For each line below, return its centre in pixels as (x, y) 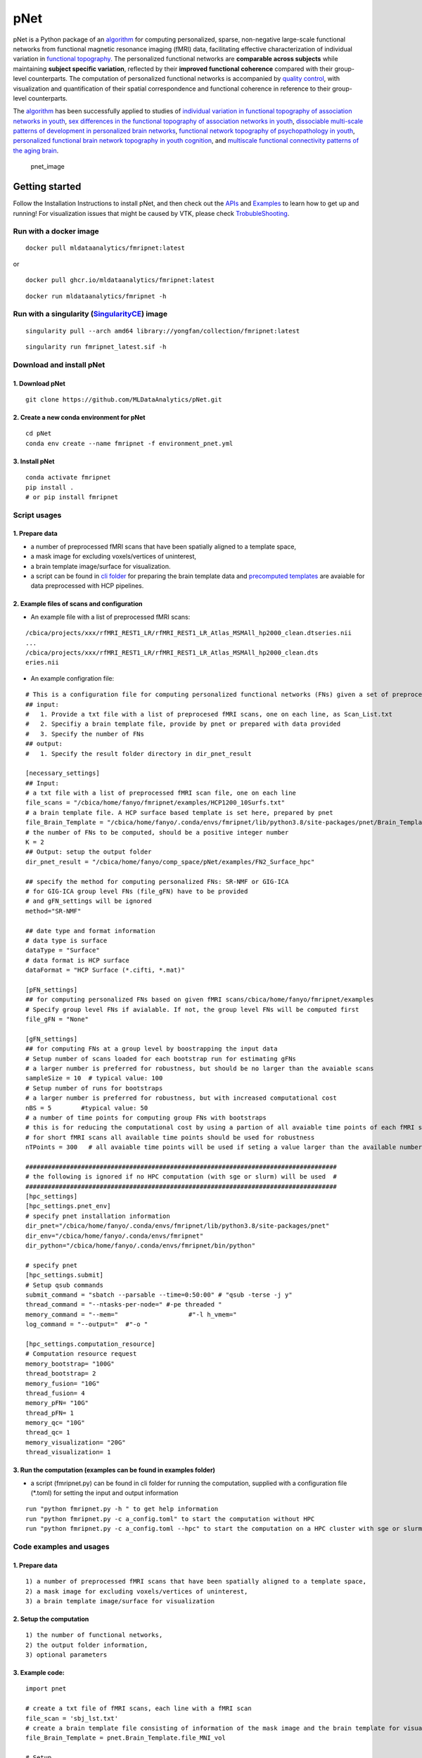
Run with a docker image (56, 231)
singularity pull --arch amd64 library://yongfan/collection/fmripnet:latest (163, 331)
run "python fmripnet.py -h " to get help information (122, 1509)
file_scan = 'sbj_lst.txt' (72, 1718)
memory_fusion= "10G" (63, 1383)
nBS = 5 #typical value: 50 (87, 1108)
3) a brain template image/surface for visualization (120, 1601)
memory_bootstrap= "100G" (70, 1364)
